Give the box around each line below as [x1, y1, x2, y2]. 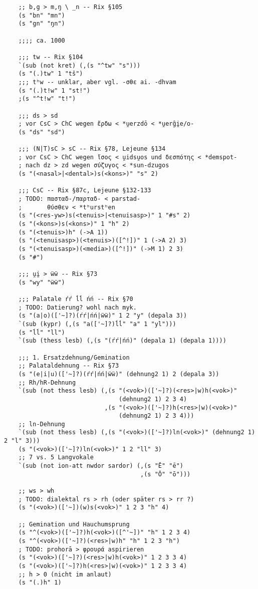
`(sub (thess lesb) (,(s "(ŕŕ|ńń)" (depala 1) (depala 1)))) [18, 337, 226, 345]
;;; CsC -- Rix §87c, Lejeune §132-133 [18, 187, 151, 194]
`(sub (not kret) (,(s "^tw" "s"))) [18, 62, 141, 69]
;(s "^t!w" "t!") [18, 95, 76, 103]
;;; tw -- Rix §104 [18, 53, 83, 61]
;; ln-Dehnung [18, 420, 65, 428]
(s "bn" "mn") [18, 12, 65, 19]
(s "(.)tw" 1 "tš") [18, 70, 83, 78]
